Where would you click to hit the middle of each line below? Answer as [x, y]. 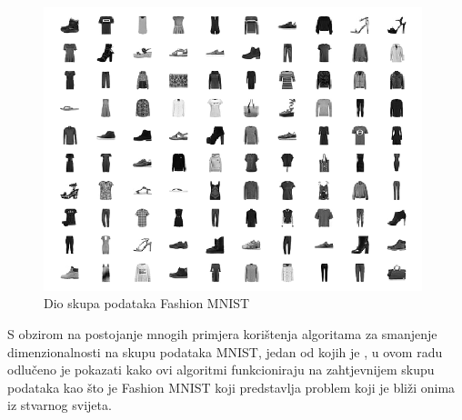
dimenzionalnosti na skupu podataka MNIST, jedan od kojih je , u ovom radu [225, 351]
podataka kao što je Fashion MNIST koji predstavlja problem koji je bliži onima [231, 387]
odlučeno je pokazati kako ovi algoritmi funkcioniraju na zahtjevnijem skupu [221, 370]
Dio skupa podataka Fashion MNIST [147, 303]
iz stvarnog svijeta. [60, 405]
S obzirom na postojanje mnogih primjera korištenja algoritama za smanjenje [222, 333]
